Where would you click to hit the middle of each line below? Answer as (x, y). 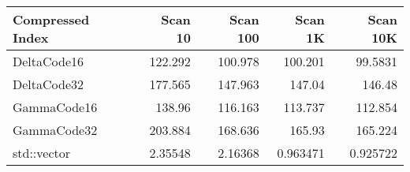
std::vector (42, 153)
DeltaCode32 (48, 84)
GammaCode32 (55, 130)
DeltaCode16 (48, 61)
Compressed (51, 19)
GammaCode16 (55, 107)
